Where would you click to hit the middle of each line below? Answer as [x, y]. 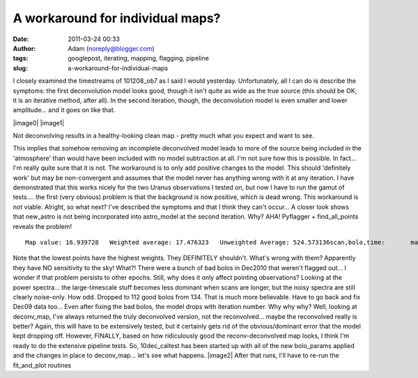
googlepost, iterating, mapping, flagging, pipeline [138, 58]
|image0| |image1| [39, 123]
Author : [24, 48]
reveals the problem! [42, 226]
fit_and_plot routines [42, 365]
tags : [21, 58]
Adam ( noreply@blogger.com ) [111, 48]
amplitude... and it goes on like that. [64, 110]
